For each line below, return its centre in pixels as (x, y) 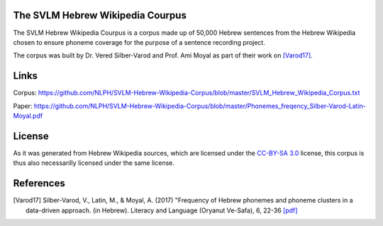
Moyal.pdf (28, 115)
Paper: (23, 106)
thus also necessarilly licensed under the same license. (94, 163)
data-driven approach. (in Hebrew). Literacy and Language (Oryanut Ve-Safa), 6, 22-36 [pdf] (162, 210)
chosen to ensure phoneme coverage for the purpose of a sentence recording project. (139, 42)
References (39, 184)
